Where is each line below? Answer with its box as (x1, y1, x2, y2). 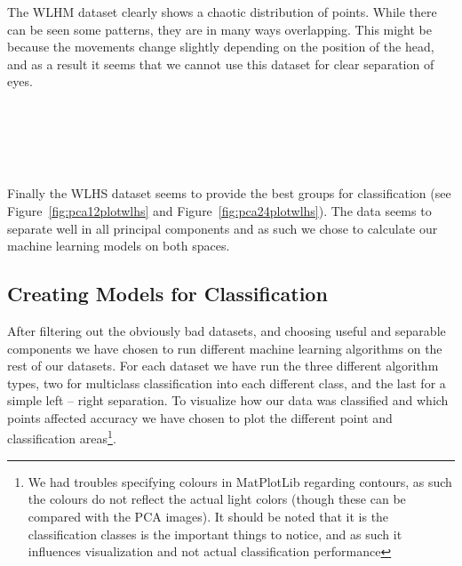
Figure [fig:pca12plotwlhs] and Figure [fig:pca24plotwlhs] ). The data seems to (7, 201, 432, 219)
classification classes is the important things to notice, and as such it (28, 524, 402, 543)
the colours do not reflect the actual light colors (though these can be (28, 490, 406, 508)
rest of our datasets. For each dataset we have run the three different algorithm (7, 356, 439, 375)
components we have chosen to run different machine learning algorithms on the (7, 339, 442, 357)
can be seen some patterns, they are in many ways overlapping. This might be (7, 20, 433, 38)
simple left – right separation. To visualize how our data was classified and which (7, 391, 449, 410)
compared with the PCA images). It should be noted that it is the (28, 506, 389, 525)
